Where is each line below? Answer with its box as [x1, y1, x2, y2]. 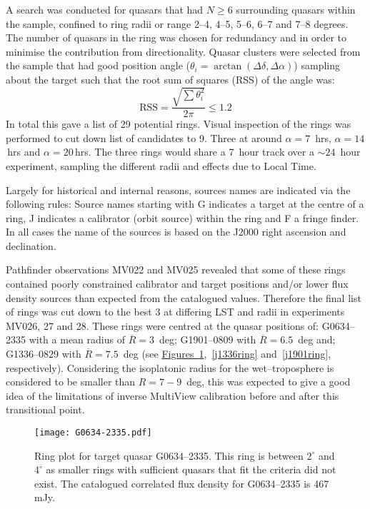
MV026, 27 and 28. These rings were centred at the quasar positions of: [6, 318, 319, 333]
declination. [6, 238, 56, 253]
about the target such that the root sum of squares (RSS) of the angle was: [6, 71, 335, 86]
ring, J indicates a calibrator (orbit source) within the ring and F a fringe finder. [6, 210, 359, 225]
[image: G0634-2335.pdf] [34, 428, 152, 438]
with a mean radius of [29, 332, 125, 347]
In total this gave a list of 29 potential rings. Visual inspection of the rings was [6, 116, 351, 131]
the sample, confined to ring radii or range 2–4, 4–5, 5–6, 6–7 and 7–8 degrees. [6, 16, 349, 31]
